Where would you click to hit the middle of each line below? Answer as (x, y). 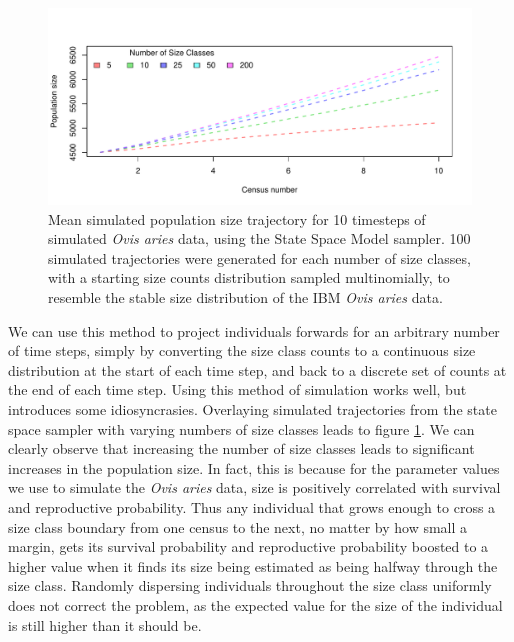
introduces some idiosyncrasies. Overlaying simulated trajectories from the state (252, 409)
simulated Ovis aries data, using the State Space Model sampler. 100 (259, 238)
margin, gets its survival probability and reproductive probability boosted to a (248, 546)
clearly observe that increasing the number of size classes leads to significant (241, 448)
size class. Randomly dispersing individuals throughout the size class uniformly (250, 585)
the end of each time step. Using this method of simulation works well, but (237, 389)
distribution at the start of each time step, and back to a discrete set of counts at (257, 369)
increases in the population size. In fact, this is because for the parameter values (254, 467)
